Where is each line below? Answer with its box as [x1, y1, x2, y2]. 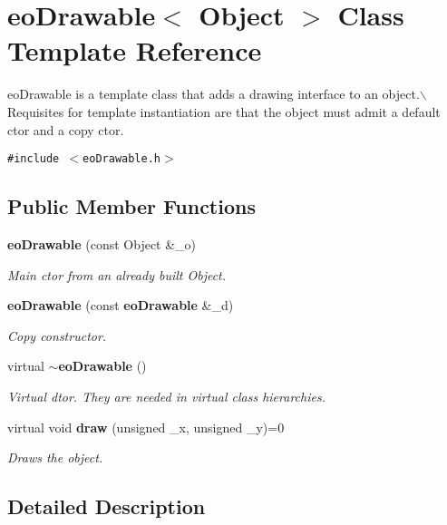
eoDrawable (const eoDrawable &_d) [7, 296, 234, 315]
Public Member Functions [7, 192, 256, 220]
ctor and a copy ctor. [7, 120, 124, 139]
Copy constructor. [7, 326, 107, 345]
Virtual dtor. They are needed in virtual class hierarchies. [7, 386, 326, 405]
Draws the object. [7, 448, 103, 467]
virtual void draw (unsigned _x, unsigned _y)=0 [7, 417, 285, 436]
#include [7, 152, 60, 166]
